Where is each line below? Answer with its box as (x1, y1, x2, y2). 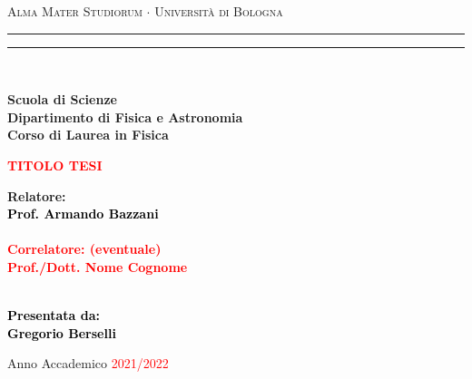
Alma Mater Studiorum (7, 2, 143, 20)
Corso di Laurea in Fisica (7, 125, 169, 144)
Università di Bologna (154, 2, 283, 20)
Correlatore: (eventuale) (7, 239, 162, 258)
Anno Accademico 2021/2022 (7, 354, 169, 373)
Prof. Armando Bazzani (7, 204, 159, 223)
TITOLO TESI (7, 155, 103, 174)
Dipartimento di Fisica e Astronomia (7, 107, 243, 126)
